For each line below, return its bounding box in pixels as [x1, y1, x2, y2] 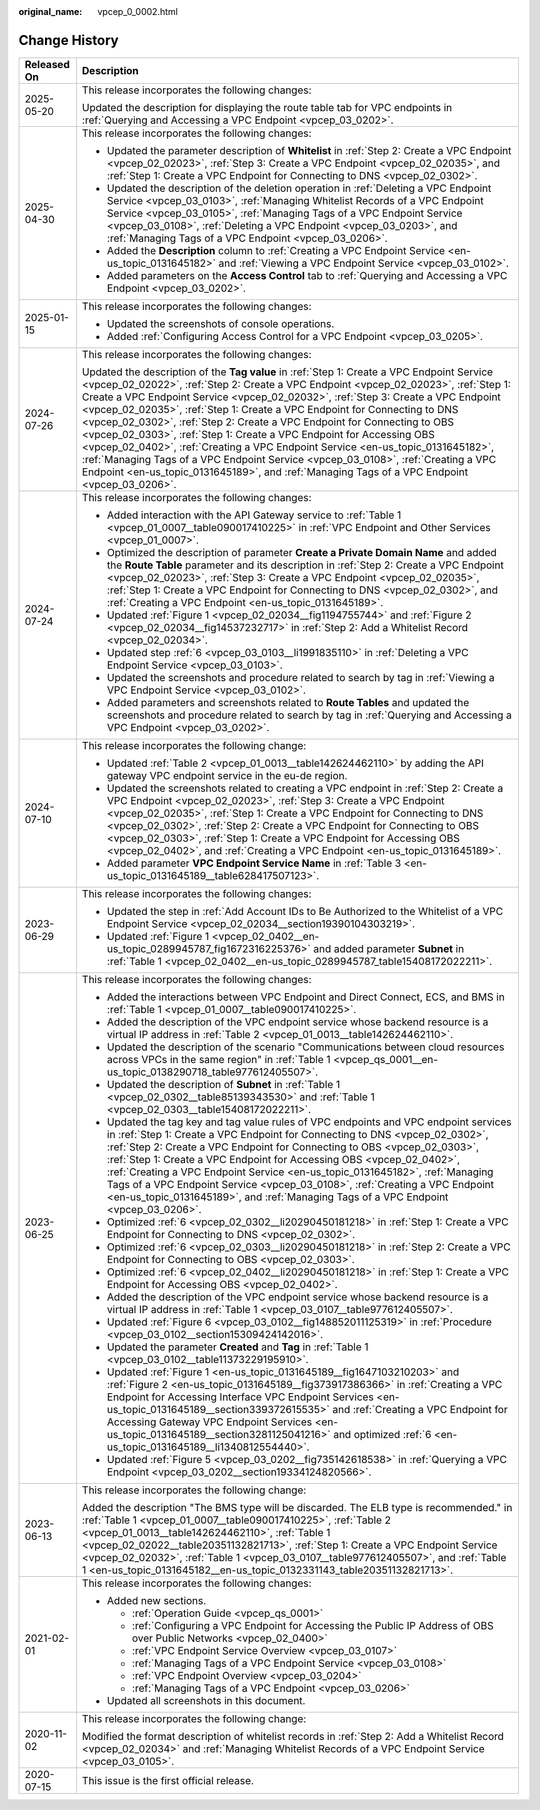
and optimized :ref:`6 [333, 1427, 432, 1441]
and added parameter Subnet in [313, 941, 465, 955]
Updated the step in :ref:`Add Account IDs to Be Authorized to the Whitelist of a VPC [106, 904, 504, 918]
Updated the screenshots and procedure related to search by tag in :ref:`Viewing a [106, 670, 495, 684]
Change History [18, 31, 119, 49]
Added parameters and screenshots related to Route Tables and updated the [106, 695, 470, 709]
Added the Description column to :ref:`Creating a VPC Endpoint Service [106, 243, 445, 257]
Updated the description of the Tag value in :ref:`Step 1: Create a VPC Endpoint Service [81, 365, 494, 379]
